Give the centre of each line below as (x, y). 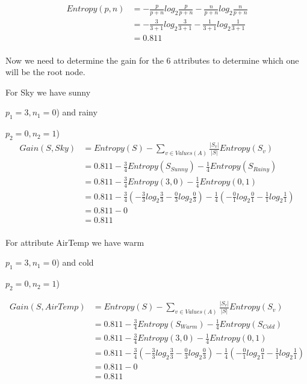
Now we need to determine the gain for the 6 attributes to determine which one (152, 60)
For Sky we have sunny (48, 92)
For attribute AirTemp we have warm (75, 242)
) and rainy (77, 112)
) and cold (75, 262)
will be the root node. (45, 72)
